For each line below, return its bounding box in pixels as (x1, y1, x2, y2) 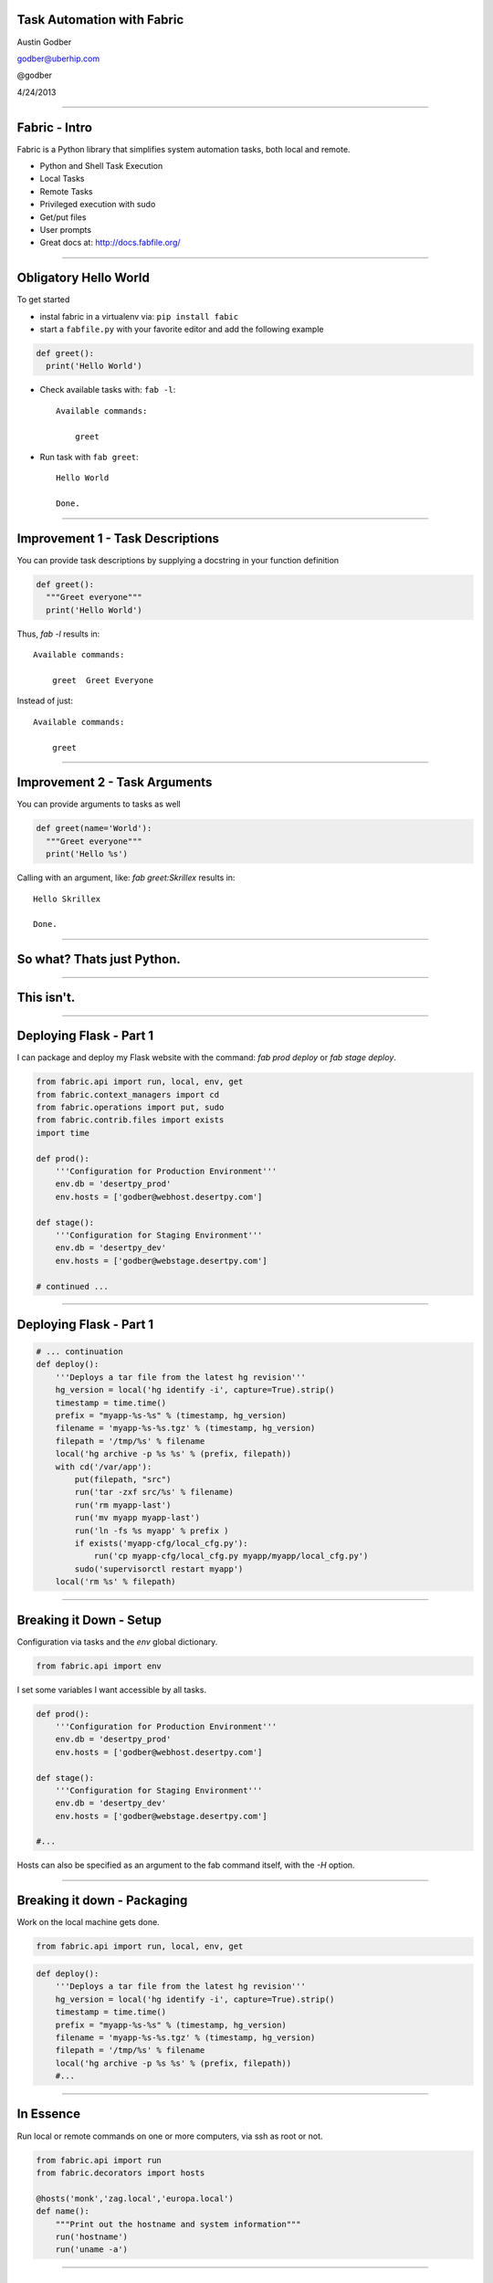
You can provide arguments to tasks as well (16, 799, 182, 810)
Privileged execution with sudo (39, 199, 156, 210)
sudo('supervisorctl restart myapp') (74, 1563, 244, 1574)
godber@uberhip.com (16, 53, 100, 64)
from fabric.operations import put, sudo (36, 1102, 225, 1113)
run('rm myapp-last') (74, 1499, 172, 1510)
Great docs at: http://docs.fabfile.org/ (39, 237, 182, 248)
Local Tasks (39, 174, 85, 184)
